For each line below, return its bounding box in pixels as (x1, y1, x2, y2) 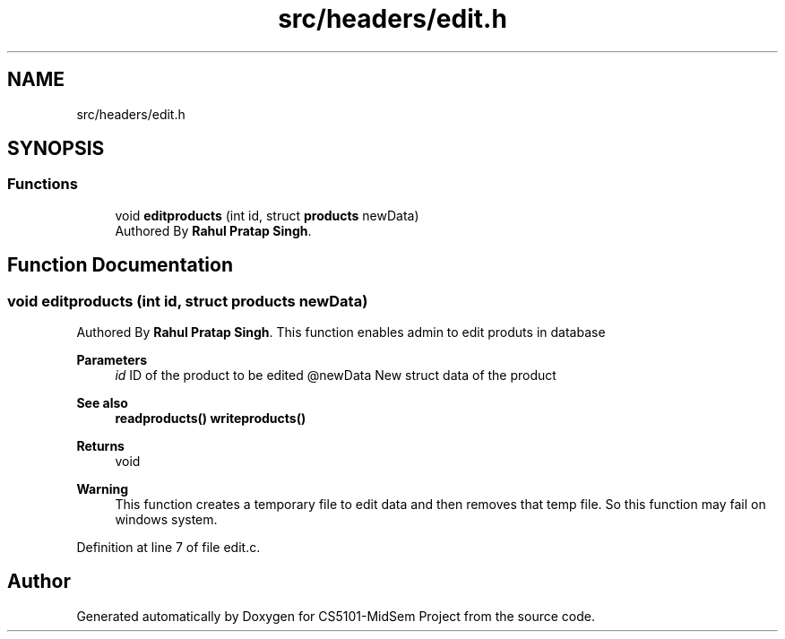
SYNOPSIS (7, 137, 105, 160)
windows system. (115, 512, 218, 528)
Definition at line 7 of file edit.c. (76, 540, 261, 556)
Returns (76, 438, 125, 454)
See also (76, 395, 128, 411)
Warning (76, 481, 129, 497)
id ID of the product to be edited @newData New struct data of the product (115, 367, 556, 384)
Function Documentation (7, 254, 233, 277)
